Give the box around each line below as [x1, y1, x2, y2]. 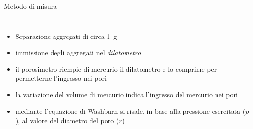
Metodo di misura [4, 1, 57, 11]
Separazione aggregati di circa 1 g [15, 31, 117, 41]
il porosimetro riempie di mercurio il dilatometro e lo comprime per [15, 63, 217, 74]
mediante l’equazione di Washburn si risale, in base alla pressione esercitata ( [15, 106, 246, 116]
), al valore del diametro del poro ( [15, 115, 119, 126]
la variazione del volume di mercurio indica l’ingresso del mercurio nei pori [15, 89, 238, 99]
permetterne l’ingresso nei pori [15, 73, 107, 83]
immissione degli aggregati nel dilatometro [15, 47, 141, 57]
